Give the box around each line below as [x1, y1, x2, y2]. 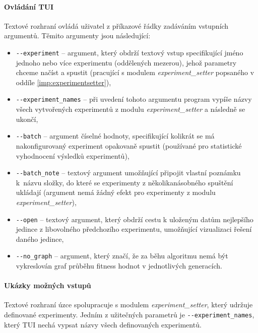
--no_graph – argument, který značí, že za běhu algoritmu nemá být [16, 250, 228, 261]
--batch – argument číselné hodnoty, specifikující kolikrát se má [16, 130, 215, 141]
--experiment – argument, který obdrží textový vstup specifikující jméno [16, 47, 243, 57]
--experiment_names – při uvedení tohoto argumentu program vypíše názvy [16, 94, 252, 104]
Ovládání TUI [4, 1, 54, 12]
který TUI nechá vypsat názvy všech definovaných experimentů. [4, 319, 202, 329]
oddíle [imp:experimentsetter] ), [16, 77, 111, 87]
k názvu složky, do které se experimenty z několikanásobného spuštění [16, 177, 233, 187]
